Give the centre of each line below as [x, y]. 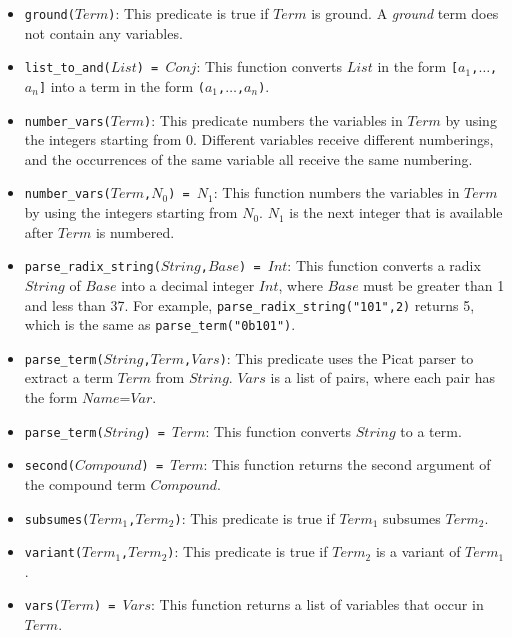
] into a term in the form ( [121, 85]
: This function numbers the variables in [336, 192]
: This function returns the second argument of [347, 464]
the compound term [85, 483]
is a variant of [418, 551]
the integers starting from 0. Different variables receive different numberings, [259, 139]
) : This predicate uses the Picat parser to [346, 357]
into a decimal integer [188, 284]
